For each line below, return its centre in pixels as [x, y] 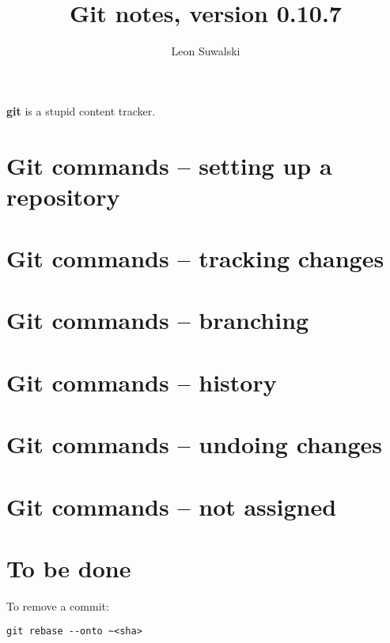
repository [63, 196]
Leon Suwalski [206, 51]
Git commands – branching [158, 320]
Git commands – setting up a [169, 165]
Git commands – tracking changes [195, 258]
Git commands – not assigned [172, 506]
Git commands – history [142, 382]
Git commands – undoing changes [195, 444]
